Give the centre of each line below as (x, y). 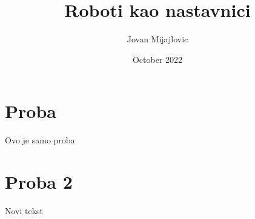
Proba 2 (39, 182)
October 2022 (157, 59)
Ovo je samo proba (40, 140)
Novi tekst (24, 210)
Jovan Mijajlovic (157, 39)
